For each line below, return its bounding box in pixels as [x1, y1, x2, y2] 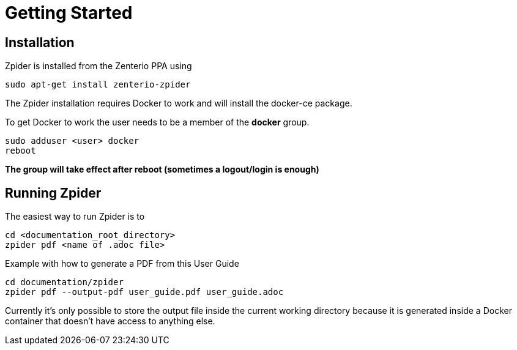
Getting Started [5, 2, 133, 23]
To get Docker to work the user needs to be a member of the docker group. [5, 117, 310, 128]
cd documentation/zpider [5, 277, 124, 288]
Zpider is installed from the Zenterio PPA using [5, 61, 192, 72]
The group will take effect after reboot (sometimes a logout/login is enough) [5, 164, 319, 175]
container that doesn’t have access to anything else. [5, 316, 215, 327]
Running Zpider [5, 185, 102, 201]
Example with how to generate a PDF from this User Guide [5, 258, 239, 269]
